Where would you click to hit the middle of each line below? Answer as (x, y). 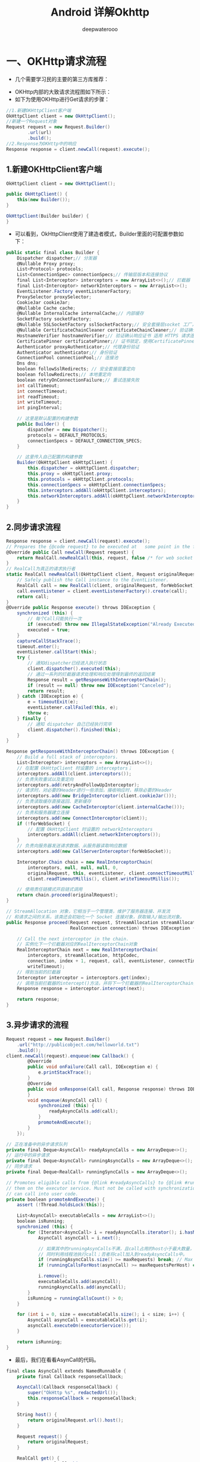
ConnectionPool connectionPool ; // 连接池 (68, 358)
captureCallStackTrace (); (49, 641)
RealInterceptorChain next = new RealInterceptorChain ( (88, 950)
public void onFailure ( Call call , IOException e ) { (93, 1067)
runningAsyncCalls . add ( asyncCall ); (82, 1287)
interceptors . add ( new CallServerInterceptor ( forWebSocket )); (94, 851)
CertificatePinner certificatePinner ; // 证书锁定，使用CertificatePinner (107, 341)
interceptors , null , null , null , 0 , (73, 868)
